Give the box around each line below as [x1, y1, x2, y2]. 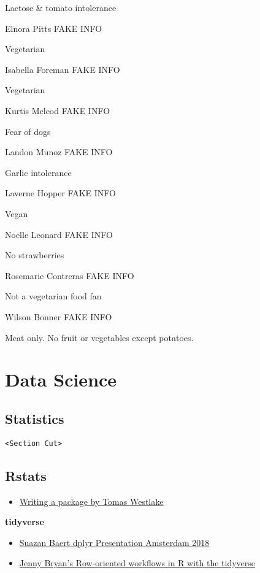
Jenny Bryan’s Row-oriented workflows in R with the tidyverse [19, 556, 255, 569]
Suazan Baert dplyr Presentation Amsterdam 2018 [19, 536, 210, 548]
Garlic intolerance [5, 166, 72, 179]
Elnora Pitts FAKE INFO [5, 21, 102, 34]
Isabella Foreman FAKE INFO [5, 63, 120, 75]
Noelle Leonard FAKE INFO [5, 228, 113, 240]
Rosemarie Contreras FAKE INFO [5, 269, 134, 282]
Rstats [5, 466, 47, 485]
